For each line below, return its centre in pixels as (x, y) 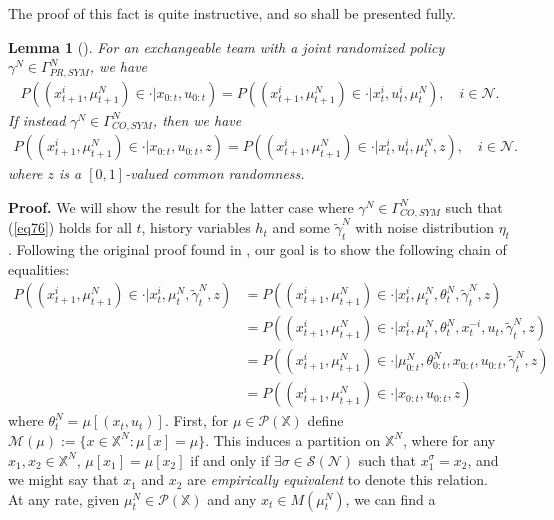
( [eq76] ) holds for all (70, 227)
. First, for (196, 420)
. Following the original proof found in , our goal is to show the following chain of (257, 249)
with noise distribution (424, 227)
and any (232, 498)
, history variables (196, 227)
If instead (37, 119)
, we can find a (390, 498)
